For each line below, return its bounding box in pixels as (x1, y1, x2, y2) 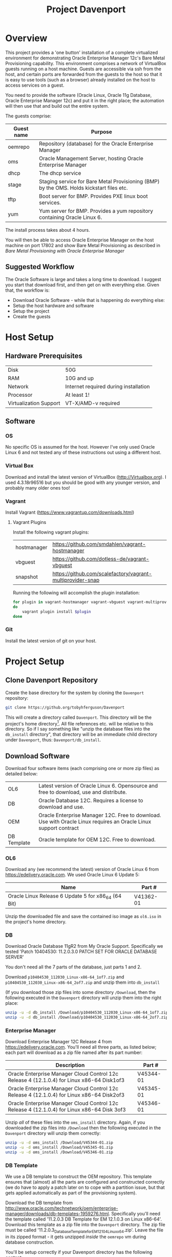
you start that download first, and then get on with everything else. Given (5, 281, 160, 288)
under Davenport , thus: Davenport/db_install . (5, 737, 101, 743)
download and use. (38, 803, 84, 810)
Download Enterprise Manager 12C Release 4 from (5, 1039, 112, 1044)
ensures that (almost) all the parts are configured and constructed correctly (5, 1179, 165, 1185)
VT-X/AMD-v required (65, 399, 120, 407)
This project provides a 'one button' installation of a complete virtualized (5, 49, 158, 55)
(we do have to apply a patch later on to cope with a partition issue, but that (5, 1184, 165, 1190)
